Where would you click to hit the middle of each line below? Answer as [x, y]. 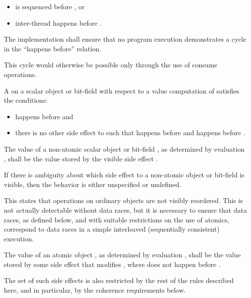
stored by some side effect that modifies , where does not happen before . [112, 264]
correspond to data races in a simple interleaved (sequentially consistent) [112, 229]
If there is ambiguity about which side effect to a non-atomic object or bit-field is [124, 175]
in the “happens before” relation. [53, 48]
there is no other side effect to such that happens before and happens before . [130, 133]
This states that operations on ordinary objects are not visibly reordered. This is [124, 200]
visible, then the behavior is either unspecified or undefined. [93, 184]
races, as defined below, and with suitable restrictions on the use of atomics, [117, 219]
